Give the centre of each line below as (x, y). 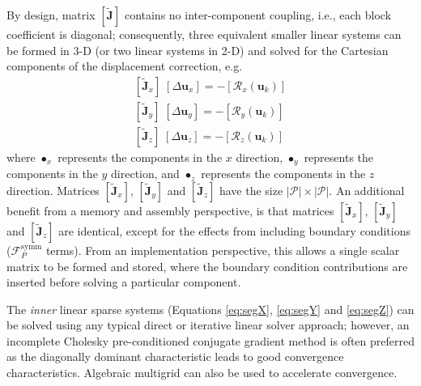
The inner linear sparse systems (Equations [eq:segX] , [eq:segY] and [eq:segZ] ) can (210, 309)
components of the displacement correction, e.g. (125, 66)
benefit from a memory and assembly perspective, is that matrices (170, 210)
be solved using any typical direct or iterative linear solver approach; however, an (208, 325)
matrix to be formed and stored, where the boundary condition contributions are (207, 266)
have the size (251, 190)
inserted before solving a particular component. (124, 282)
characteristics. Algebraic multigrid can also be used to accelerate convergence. (202, 373)
